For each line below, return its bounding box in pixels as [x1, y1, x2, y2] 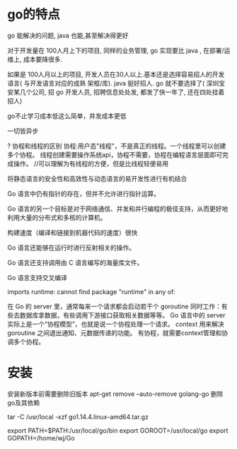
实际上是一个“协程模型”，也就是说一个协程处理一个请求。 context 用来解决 [7, 320, 224, 328]
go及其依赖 [7, 398, 40, 407]
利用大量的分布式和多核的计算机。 [7, 213, 107, 221]
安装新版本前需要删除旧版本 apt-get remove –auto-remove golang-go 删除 [7, 390, 224, 398]
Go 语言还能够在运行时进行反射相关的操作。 [7, 243, 136, 252]
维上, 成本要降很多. [7, 54, 63, 64]
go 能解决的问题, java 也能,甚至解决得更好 [7, 31, 129, 40]
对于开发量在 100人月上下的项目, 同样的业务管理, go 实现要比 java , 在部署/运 [7, 46, 231, 54]
